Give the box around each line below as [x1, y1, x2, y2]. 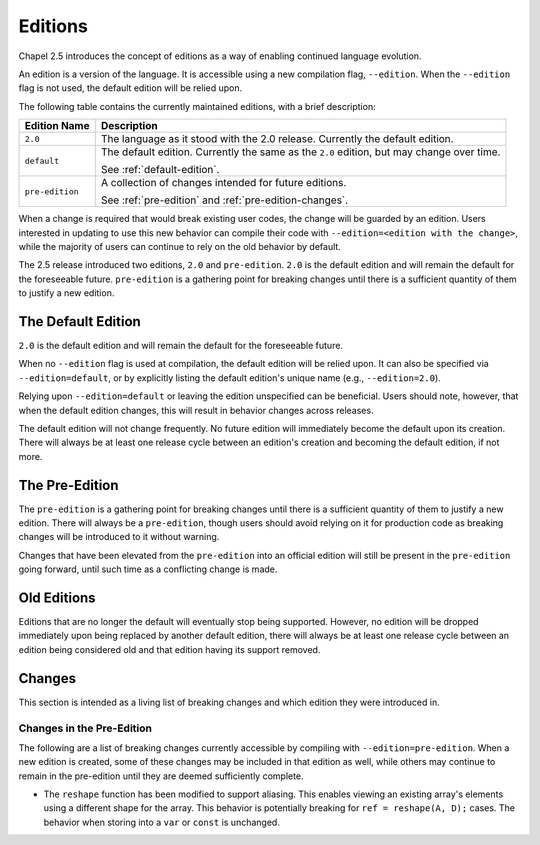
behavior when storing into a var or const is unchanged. [43, 816, 280, 828]
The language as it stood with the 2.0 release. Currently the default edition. [100, 132, 454, 146]
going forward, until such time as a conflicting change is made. [18, 563, 278, 575]
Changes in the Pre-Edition [18, 721, 152, 735]
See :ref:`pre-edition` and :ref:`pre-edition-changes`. [100, 193, 349, 207]
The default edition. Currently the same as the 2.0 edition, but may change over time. [100, 145, 501, 159]
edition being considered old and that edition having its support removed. [18, 643, 321, 655]
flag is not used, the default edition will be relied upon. [18, 82, 243, 94]
